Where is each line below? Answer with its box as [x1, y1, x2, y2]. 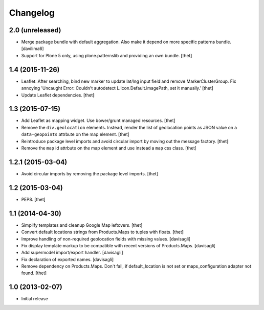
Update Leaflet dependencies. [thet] [21, 92, 95, 98]
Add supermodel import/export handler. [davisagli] [21, 250, 123, 256]
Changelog [9, 7, 55, 18]
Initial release [21, 296, 48, 302]
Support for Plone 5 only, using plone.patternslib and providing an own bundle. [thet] [21, 52, 193, 58]
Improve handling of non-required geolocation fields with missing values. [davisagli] [21, 236, 191, 242]
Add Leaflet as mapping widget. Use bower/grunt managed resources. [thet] [21, 118, 176, 123]
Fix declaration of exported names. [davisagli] [21, 256, 114, 262]
